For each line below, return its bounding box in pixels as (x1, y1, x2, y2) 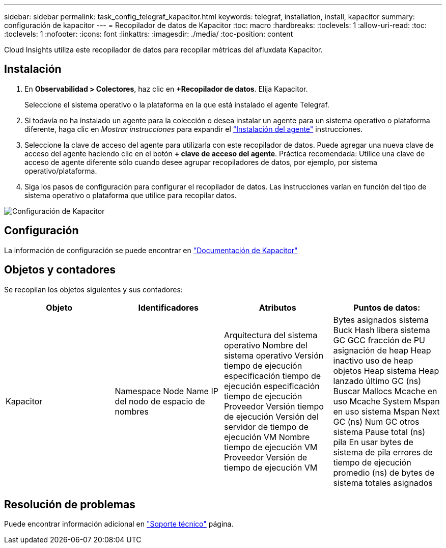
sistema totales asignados (333, 477, 433, 488)
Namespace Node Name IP (115, 386, 218, 396)
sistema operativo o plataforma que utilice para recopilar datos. (24, 190, 237, 200)
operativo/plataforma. (24, 166, 97, 175)
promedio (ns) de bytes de (333, 467, 435, 478)
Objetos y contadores (4, 263, 116, 277)
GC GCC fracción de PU (333, 335, 425, 345)
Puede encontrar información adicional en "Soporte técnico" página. (4, 519, 234, 529)
